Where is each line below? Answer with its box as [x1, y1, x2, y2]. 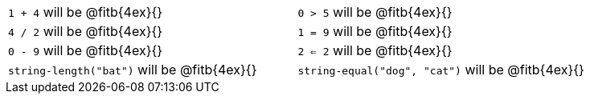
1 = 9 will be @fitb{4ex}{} [297, 23, 453, 39]
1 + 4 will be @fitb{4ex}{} [8, 4, 163, 20]
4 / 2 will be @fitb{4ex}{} [8, 23, 163, 39]
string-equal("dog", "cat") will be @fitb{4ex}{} [297, 62, 584, 78]
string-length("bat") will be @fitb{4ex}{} [8, 62, 257, 78]
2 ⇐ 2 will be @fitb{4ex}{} [297, 42, 453, 58]
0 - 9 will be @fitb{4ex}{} [8, 42, 163, 58]
